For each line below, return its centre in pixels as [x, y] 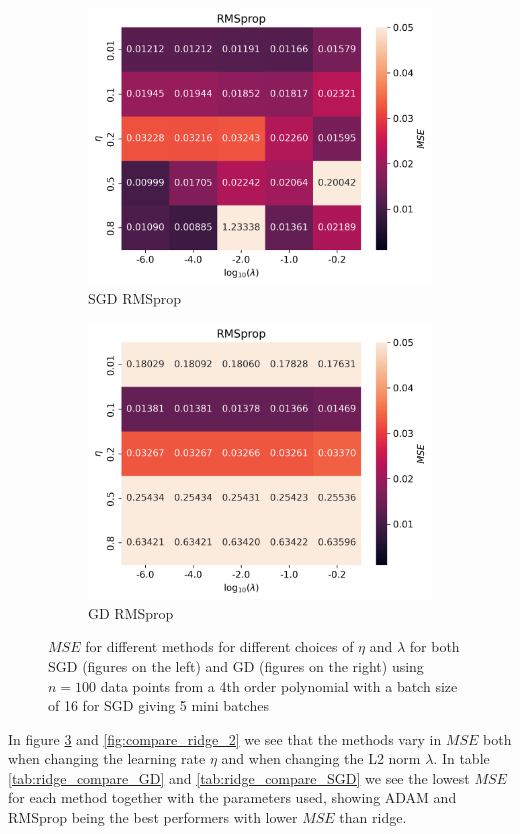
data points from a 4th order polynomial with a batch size [279, 685]
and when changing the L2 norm [321, 758]
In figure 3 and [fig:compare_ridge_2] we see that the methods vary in [225, 738]
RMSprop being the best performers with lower [153, 817]
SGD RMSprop [135, 298]
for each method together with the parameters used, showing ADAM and [232, 797]
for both [434, 646]
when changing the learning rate [107, 758]
